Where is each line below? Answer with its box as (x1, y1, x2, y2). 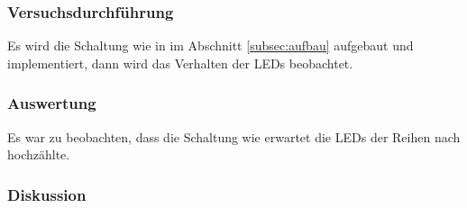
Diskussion (7, 183, 87, 205)
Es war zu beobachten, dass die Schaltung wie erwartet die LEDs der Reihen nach (7, 127, 461, 146)
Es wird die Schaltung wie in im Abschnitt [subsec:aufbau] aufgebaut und (7, 36, 414, 55)
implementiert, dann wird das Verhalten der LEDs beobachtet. (7, 53, 353, 72)
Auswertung (7, 92, 96, 114)
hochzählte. (7, 145, 70, 164)
